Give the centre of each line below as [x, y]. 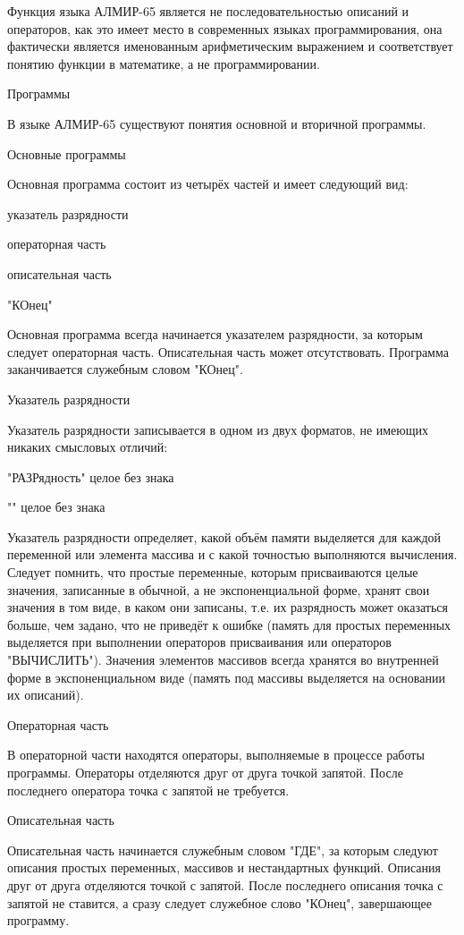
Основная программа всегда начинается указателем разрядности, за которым [215, 334]
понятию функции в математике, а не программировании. [164, 63]
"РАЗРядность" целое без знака [91, 476]
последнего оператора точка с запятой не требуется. [148, 790]
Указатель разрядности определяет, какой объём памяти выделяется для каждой [224, 536]
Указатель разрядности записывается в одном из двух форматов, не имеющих [218, 429]
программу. [38, 920]
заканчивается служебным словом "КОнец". [125, 369]
